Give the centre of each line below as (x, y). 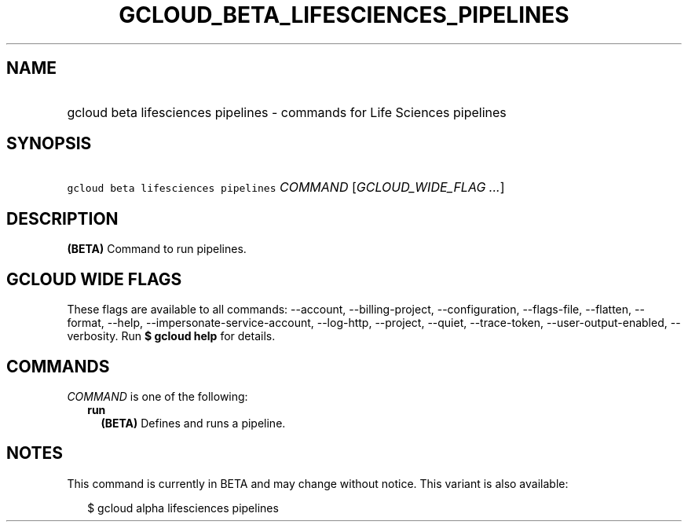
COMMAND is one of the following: (157, 396)
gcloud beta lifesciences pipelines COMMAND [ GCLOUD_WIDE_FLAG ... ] (286, 187)
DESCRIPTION (62, 218)
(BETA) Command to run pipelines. (157, 249)
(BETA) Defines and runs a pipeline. (193, 423)
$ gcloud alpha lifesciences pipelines (183, 508)
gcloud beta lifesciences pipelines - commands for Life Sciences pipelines (287, 112)
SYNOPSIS (49, 144)
